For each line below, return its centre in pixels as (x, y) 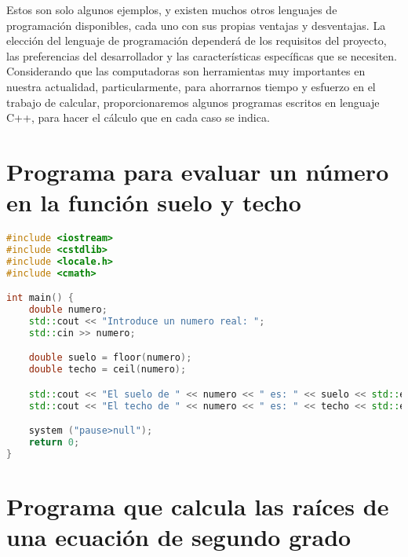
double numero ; (68, 310)
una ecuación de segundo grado (179, 537)
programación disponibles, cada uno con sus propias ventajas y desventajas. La (196, 25)
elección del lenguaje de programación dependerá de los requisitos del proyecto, (197, 40)
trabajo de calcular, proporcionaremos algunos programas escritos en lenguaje (193, 102)
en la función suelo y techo (154, 202)
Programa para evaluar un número (198, 171)
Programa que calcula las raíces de (198, 506)
